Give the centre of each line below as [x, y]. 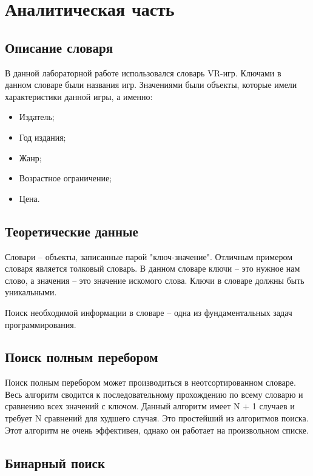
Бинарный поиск [55, 462]
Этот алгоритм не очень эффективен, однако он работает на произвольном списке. [157, 430]
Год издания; [42, 137]
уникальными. [31, 292]
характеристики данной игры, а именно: [79, 96]
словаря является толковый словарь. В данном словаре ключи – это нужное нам [153, 268]
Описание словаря [59, 47]
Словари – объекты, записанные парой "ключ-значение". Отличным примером [149, 256]
